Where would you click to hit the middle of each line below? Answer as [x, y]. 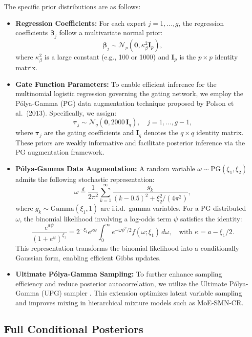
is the [188, 56]
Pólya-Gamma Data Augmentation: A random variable [105, 168]
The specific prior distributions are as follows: [72, 6]
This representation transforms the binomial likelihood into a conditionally [127, 248]
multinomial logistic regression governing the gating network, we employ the [129, 93]
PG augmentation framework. [60, 152]
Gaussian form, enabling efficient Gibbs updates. [88, 257]
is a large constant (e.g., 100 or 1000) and [107, 56]
